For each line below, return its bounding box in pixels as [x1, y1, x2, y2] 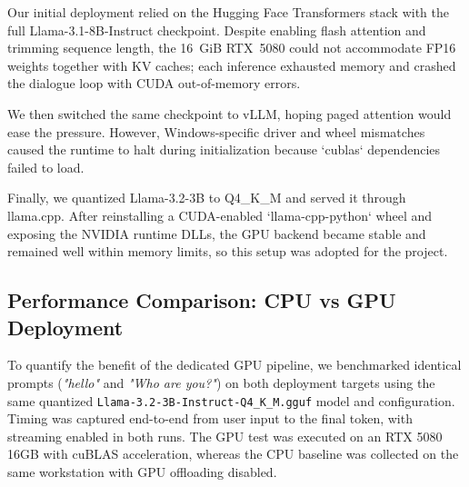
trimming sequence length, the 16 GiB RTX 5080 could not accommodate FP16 [7, 38, 456, 57]
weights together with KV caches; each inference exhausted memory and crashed [7, 55, 456, 75]
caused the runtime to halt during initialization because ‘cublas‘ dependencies [7, 140, 441, 159]
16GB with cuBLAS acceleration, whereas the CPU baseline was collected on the [7, 444, 459, 463]
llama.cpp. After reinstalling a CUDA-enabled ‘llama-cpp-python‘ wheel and [7, 205, 433, 224]
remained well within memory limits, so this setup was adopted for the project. [7, 242, 448, 261]
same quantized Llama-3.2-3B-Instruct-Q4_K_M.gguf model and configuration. [7, 391, 455, 410]
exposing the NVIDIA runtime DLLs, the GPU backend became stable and [7, 224, 426, 243]
